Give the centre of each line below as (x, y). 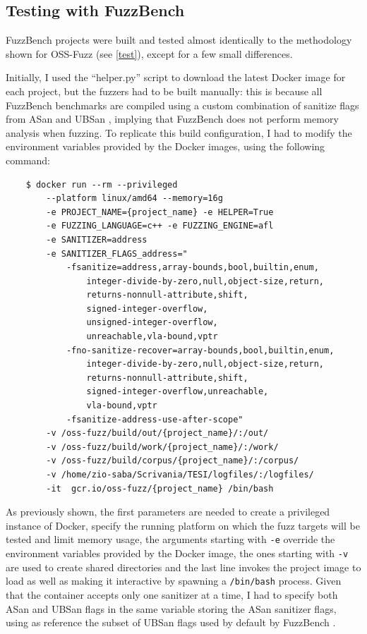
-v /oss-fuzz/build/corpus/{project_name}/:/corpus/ (173, 461)
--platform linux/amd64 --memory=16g (134, 199)
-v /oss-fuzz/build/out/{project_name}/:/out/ (157, 433)
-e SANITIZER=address (97, 239)
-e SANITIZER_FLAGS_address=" (117, 254)
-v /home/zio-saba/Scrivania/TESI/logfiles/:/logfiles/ (180, 475)
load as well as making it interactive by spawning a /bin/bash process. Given (174, 581)
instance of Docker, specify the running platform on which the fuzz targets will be (183, 525)
